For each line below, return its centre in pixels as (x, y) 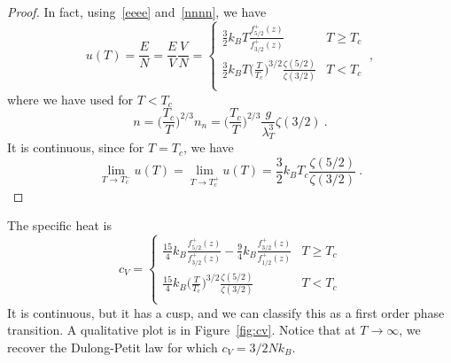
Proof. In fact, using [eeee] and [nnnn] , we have (137, 12)
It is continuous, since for (76, 147)
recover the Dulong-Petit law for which (113, 347)
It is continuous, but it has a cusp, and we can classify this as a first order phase (226, 312)
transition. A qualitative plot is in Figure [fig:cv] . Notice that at (182, 330)
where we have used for (70, 99)
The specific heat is (59, 225)
